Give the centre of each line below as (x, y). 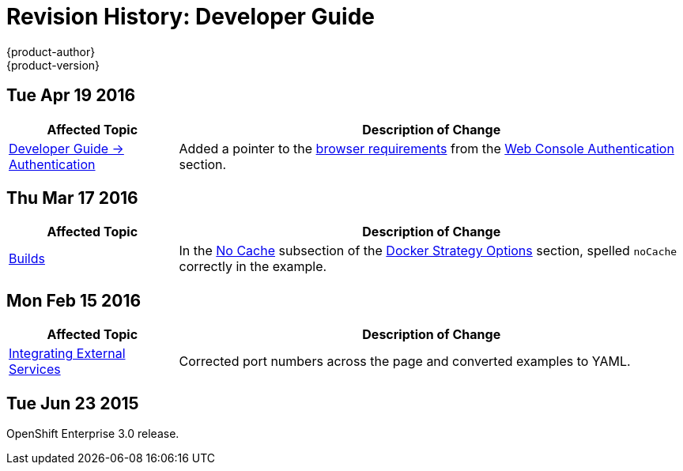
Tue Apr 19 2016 (71, 96)
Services (35, 369)
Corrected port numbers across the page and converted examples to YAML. (405, 362)
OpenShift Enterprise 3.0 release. (93, 434)
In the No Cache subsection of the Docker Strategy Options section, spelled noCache (428, 251)
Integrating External (67, 354)
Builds (27, 259)
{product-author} (51, 51)
